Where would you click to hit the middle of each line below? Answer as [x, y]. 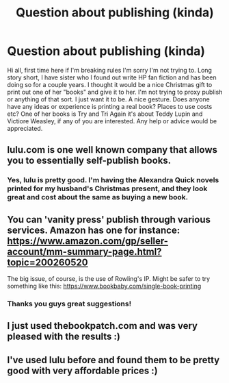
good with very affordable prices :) [83, 370]
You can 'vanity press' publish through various [109, 220]
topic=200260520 [48, 262]
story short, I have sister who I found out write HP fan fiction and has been [112, 77]
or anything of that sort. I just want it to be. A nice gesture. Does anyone [108, 99]
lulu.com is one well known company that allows [112, 150]
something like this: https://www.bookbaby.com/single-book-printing [104, 286]
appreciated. [25, 128]
